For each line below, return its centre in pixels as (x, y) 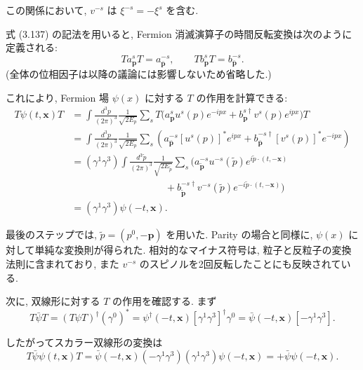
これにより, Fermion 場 (57, 97)
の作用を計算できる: (242, 97)
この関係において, (46, 10)
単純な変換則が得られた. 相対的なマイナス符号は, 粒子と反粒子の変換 (193, 250)
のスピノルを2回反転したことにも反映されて (240, 263)
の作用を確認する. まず (165, 301)
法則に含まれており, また (62, 263)
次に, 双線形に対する (53, 301)
